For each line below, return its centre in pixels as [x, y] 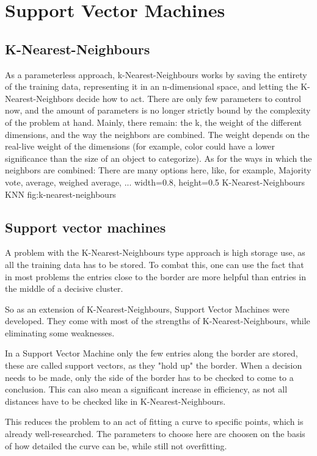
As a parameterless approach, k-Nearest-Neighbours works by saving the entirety [156, 74]
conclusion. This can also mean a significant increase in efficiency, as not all [146, 389]
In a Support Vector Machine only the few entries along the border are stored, [151, 353]
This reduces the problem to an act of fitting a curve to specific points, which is [154, 422]
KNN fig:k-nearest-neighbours [60, 194]
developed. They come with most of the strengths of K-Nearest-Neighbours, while [158, 321]
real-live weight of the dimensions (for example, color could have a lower [140, 146]
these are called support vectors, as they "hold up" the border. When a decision [154, 365]
